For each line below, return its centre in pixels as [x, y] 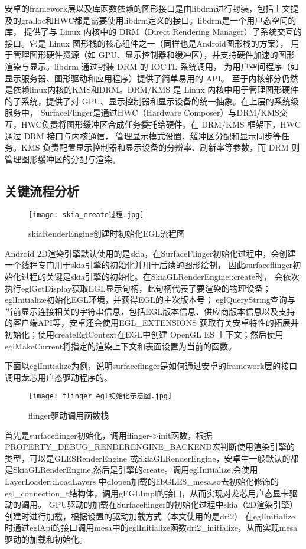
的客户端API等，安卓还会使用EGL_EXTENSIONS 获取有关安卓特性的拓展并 [152, 323]
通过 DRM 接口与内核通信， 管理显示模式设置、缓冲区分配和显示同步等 [143, 135]
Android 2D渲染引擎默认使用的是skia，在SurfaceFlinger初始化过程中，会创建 [150, 253]
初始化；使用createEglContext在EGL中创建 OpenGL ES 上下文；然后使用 [144, 334]
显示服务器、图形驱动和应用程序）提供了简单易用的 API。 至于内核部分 [143, 78]
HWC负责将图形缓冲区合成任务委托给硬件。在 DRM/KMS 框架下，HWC [161, 124]
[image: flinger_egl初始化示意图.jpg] [100, 396]
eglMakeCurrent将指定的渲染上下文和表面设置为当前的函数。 [121, 346]
